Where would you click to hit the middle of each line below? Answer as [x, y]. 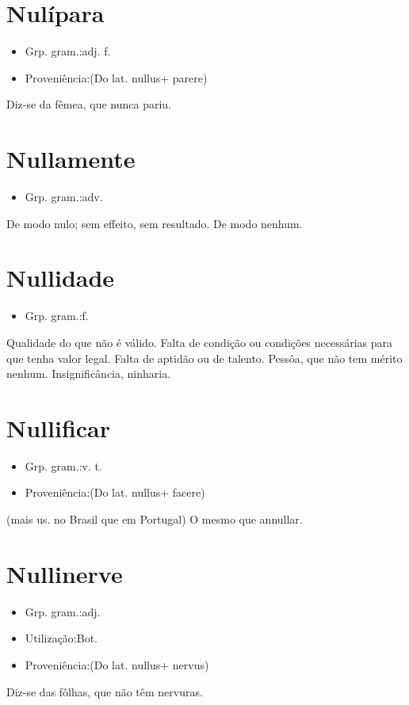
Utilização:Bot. [61, 638]
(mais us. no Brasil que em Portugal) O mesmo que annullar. [155, 519]
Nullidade [61, 278]
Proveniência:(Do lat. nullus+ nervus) [117, 664]
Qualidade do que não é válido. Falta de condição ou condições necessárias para [200, 342]
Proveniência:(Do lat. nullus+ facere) [115, 492]
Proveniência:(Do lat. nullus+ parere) [116, 77]
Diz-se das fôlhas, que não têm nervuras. [105, 691]
